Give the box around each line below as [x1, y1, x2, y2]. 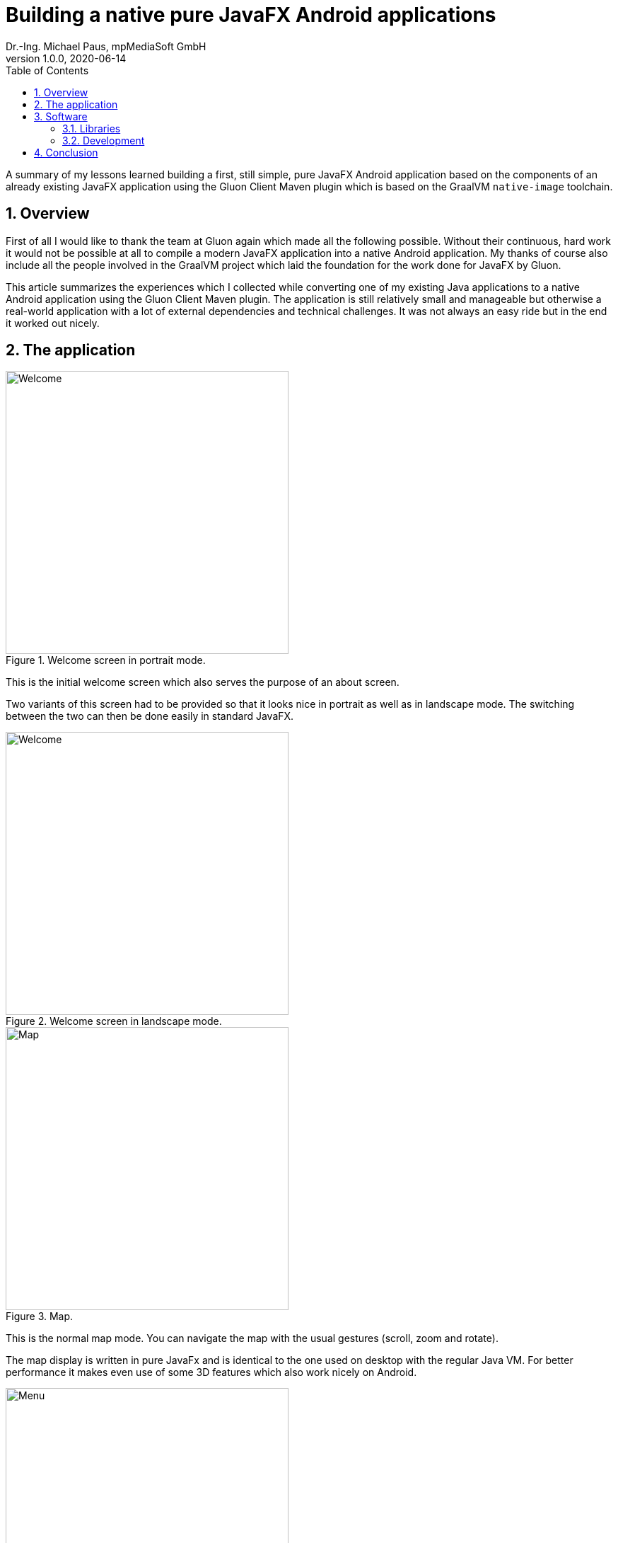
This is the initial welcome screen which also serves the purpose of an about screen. [6, 676, 400, 689]
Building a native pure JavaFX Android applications [6, 3, 496, 27]
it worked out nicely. [6, 316, 100, 329]
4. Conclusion [34, 146, 98, 159]
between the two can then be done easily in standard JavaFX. [6, 710, 294, 723]
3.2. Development [62, 134, 145, 147]
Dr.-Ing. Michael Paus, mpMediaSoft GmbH [6, 40, 206, 52]
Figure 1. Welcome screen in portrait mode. [6, 654, 206, 667]
